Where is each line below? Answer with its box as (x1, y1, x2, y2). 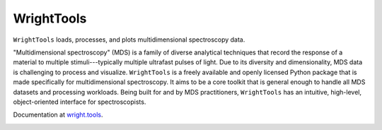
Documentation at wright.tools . (13, 110, 103, 119)
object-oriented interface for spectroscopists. (13, 97, 146, 106)
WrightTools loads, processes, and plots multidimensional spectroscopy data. (13, 35, 245, 44)
